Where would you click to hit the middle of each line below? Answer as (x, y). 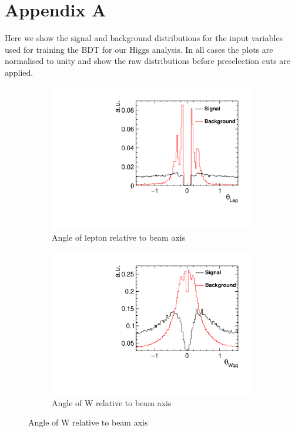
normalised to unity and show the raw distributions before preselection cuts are (148, 61)
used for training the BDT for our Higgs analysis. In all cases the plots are (139, 49)
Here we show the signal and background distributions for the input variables (144, 38)
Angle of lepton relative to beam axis (119, 237)
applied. (19, 72)
